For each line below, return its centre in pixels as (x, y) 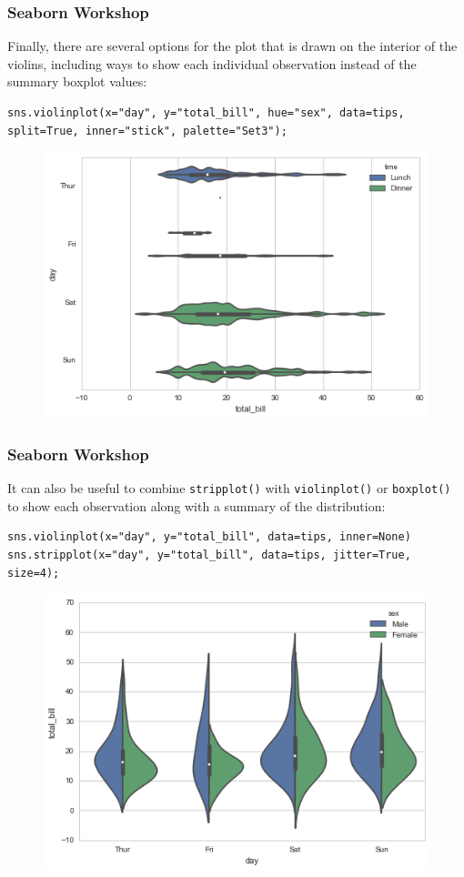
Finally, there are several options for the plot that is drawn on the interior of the (232, 46)
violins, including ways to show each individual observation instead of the (212, 63)
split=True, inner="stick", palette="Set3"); (147, 131)
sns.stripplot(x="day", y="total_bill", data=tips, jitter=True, (209, 555)
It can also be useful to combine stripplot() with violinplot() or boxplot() (229, 488)
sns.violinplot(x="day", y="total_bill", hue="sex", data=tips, (206, 113)
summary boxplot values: (77, 81)
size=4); (34, 573)
